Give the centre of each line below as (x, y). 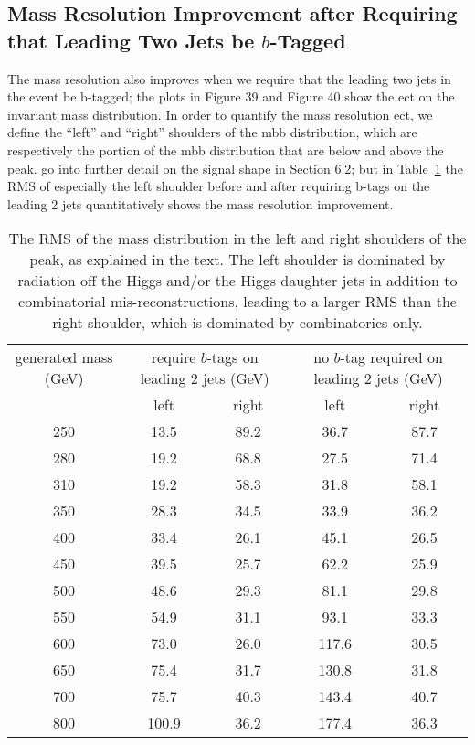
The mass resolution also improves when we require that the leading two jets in (229, 78)
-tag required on (391, 357)
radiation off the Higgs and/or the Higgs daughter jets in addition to (237, 281)
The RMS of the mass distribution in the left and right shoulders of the (237, 239)
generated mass (64, 357)
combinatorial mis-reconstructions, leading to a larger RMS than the (237, 302)
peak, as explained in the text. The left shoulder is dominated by (237, 260)
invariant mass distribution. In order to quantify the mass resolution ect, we (220, 114)
